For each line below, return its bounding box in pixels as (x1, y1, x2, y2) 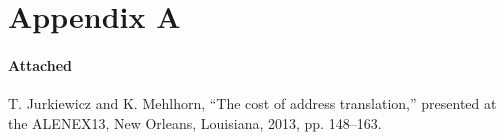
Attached (8, 54, 73, 75)
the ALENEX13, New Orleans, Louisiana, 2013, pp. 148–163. (8, 112, 382, 133)
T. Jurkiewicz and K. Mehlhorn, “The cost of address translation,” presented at (8, 93, 497, 114)
